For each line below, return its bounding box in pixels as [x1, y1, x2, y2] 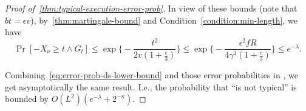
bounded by [5, 92, 49, 105]
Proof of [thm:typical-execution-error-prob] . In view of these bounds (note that [5, 2, 297, 14]
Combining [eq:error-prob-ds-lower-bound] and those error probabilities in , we [5, 69, 298, 81]
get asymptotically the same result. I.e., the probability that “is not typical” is [5, 80, 297, 93]
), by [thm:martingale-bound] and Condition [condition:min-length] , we [30, 13, 297, 26]
